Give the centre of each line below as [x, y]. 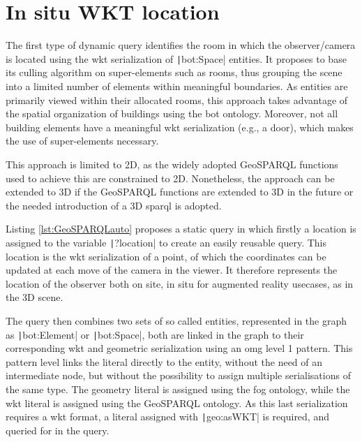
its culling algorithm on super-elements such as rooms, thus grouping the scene [174, 72]
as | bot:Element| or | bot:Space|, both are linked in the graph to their [155, 334]
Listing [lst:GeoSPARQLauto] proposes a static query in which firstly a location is [181, 229]
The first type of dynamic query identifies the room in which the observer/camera [181, 45]
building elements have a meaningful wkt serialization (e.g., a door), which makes [180, 127]
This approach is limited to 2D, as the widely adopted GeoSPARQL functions [172, 164]
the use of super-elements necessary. [82, 141]
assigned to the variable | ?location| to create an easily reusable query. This [166, 242]
